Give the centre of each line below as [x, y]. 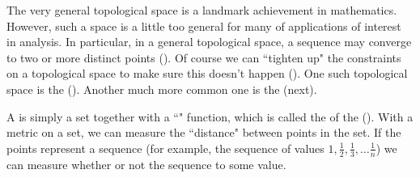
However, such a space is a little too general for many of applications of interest [204, 25]
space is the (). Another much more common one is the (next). [162, 89]
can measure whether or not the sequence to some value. [146, 164]
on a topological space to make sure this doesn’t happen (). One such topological [207, 73]
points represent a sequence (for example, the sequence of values [165, 148]
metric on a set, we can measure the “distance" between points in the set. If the [204, 132]
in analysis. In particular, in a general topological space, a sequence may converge [209, 42]
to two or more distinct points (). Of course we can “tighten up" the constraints [204, 57]
